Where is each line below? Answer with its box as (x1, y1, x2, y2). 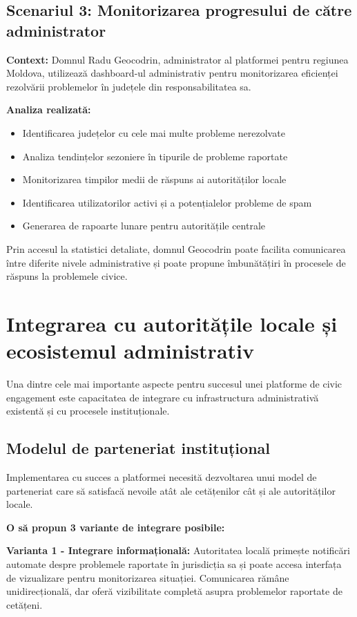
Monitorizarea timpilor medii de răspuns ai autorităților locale (22, 172, 287, 187)
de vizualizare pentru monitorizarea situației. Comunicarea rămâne (6, 570, 289, 585)
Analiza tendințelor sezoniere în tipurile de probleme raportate (22, 149, 288, 163)
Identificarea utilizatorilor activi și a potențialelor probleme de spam (22, 195, 312, 209)
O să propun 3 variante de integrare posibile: (6, 520, 225, 534)
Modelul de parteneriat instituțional (6, 437, 270, 459)
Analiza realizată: (6, 102, 91, 117)
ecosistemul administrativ (6, 336, 254, 365)
